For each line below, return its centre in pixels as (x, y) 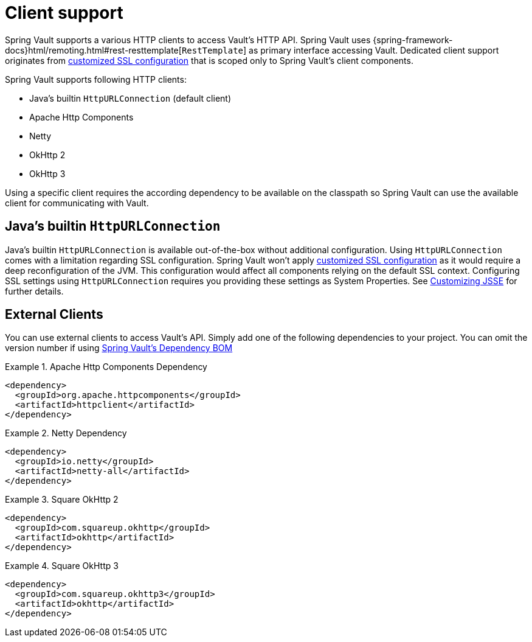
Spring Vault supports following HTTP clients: (96, 79)
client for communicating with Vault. (77, 203)
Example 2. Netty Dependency (66, 433)
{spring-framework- (413, 40)
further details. (34, 291)
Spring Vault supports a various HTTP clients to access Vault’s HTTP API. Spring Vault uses (188, 40)
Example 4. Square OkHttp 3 (62, 566)
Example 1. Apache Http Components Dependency (106, 367)
